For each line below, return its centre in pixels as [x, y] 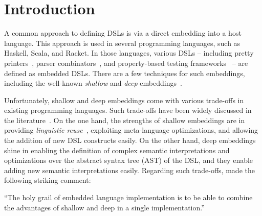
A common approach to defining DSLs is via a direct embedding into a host [123, 33]
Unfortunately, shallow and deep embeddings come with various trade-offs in [124, 100]
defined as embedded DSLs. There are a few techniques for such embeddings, [125, 73]
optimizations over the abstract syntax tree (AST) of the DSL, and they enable [129, 160]
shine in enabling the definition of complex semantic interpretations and [117, 150]
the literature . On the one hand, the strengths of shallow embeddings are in [125, 120]
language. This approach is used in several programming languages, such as [122, 43]
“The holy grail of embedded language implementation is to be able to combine [128, 197]
